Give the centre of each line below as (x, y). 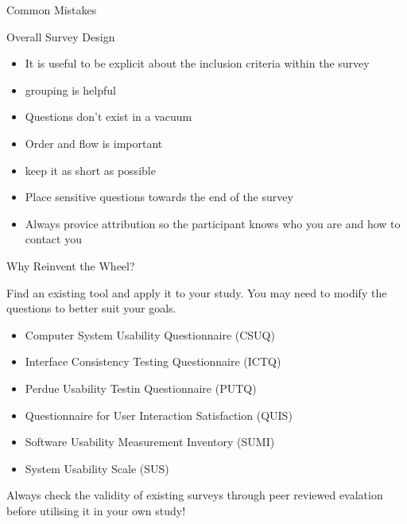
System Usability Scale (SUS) (97, 468)
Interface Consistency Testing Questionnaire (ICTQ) (153, 361)
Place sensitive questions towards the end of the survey (159, 197)
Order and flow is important (94, 143)
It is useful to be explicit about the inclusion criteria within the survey (197, 63)
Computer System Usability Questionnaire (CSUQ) (150, 334)
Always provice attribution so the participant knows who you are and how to (213, 223)
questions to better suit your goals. (91, 308)
